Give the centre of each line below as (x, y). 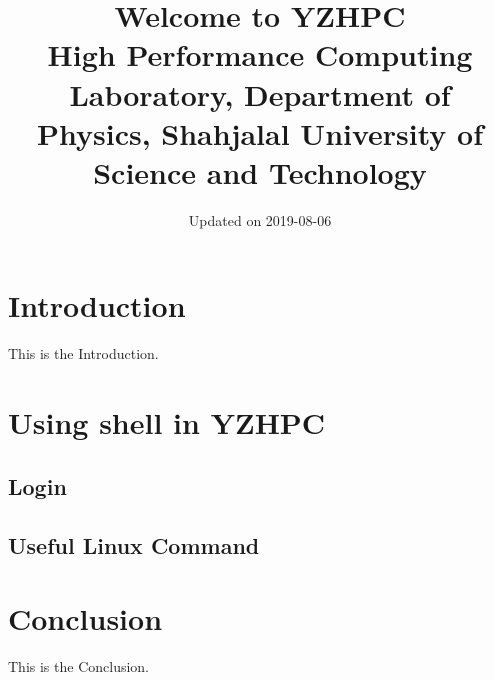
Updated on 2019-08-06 (260, 219)
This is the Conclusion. (79, 666)
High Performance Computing (260, 54)
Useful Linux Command (134, 544)
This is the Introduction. (83, 353)
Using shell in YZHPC (167, 422)
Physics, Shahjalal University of (259, 132)
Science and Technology (260, 171)
